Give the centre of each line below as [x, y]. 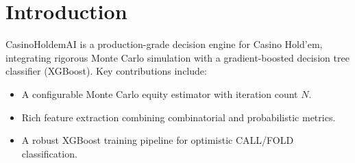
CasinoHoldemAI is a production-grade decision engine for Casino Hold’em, [164, 44]
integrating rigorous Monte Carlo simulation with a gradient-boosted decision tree [177, 57]
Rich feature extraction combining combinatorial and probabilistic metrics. [179, 117]
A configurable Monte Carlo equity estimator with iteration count [160, 93]
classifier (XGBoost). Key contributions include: [106, 71]
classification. [49, 153]
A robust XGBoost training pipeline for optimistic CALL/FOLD [158, 140]
